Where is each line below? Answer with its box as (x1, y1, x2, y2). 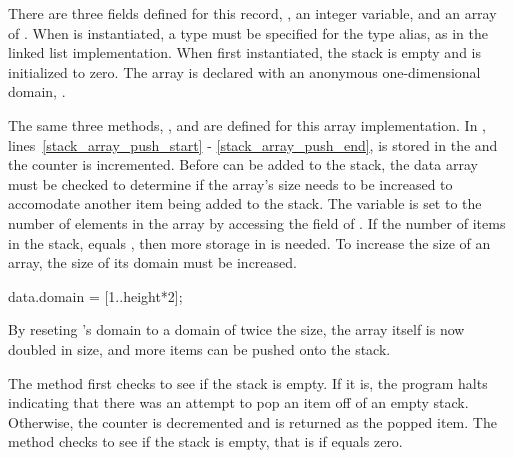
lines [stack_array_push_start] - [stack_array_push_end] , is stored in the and (8, 134, 498, 155)
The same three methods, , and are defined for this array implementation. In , (8, 114, 486, 135)
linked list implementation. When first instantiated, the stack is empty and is (8, 42, 482, 63)
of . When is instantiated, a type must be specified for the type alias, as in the (8, 22, 488, 43)
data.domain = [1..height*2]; (8, 285, 183, 306)
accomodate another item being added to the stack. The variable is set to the (8, 193, 482, 214)
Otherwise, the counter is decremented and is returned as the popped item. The (8, 411, 497, 432)
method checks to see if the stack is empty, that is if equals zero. (8, 431, 403, 452)
